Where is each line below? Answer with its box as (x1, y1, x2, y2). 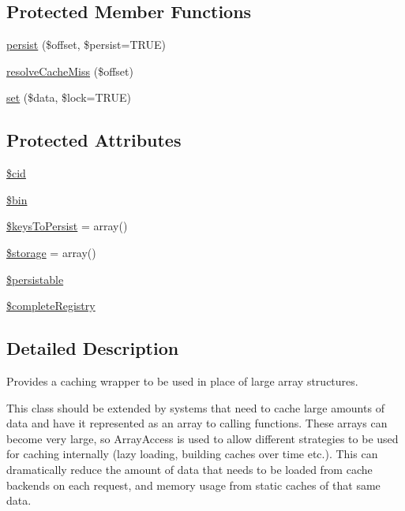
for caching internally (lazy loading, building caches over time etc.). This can (6, 446, 378, 462)
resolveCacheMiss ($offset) (6, 62, 133, 79)
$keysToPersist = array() (6, 218, 128, 234)
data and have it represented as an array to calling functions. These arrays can (6, 415, 388, 431)
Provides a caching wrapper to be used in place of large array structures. (6, 372, 358, 389)
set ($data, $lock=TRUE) (6, 89, 131, 106)
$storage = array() (6, 244, 96, 260)
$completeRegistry (6, 297, 96, 314)
